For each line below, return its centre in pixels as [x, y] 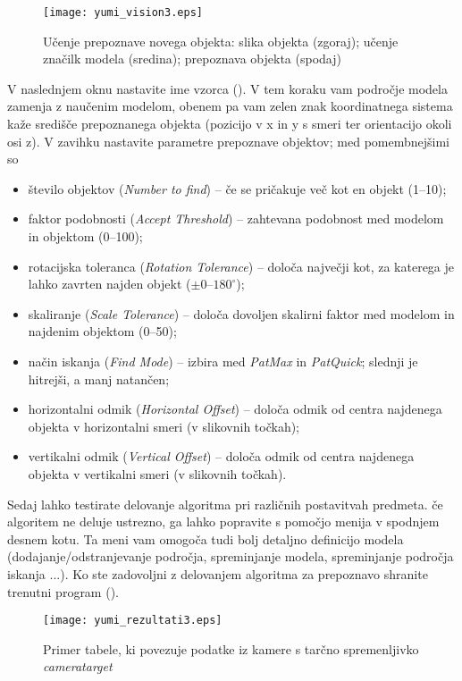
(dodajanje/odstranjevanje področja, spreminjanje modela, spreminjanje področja [231, 556]
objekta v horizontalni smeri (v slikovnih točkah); [164, 426]
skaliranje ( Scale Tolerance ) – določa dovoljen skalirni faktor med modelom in [241, 313]
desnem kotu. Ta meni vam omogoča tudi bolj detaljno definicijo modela [206, 538]
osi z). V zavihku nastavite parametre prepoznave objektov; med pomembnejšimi [228, 141]
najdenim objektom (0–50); [102, 331]
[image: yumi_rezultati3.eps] [133, 621]
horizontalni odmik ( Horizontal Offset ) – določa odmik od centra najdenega [235, 409]
